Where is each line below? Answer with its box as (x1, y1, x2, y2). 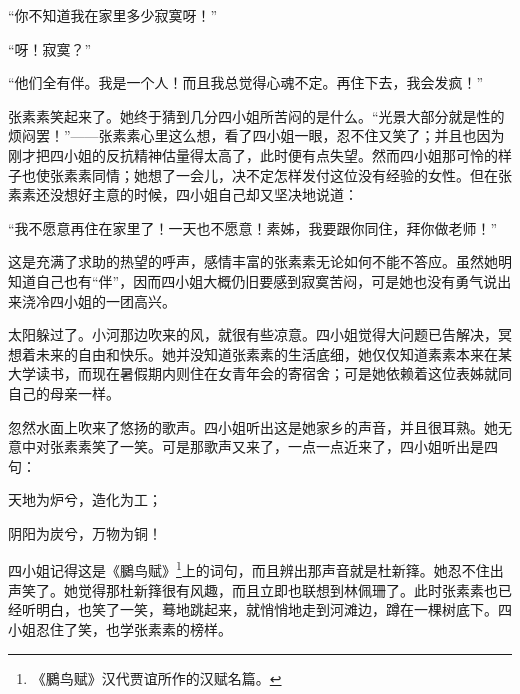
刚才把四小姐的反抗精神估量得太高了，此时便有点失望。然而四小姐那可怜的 (8, 144, 498, 165)
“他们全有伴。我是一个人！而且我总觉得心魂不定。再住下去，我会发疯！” (8, 72, 484, 93)
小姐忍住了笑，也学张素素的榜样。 (8, 618, 232, 639)
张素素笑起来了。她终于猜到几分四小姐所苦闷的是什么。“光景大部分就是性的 (8, 105, 505, 126)
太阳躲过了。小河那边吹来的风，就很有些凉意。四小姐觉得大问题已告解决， (8, 324, 498, 345)
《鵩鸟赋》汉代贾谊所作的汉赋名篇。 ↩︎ (31, 667, 282, 688)
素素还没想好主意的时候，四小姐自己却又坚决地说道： (8, 184, 358, 205)
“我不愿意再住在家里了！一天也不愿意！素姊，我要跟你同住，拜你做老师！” (8, 217, 498, 238)
